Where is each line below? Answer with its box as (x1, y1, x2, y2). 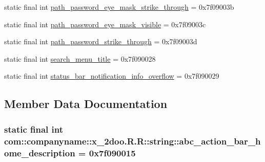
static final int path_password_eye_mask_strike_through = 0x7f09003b (4, 2, 234, 12)
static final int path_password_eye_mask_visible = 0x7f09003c (4, 19, 206, 29)
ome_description (4, 146, 75, 159)
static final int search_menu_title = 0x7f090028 (4, 53, 156, 64)
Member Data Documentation (4, 96, 168, 112)
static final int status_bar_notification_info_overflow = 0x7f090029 (4, 70, 219, 81)
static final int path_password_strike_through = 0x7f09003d (4, 36, 197, 47)
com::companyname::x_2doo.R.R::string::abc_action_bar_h (4, 134, 261, 147)
